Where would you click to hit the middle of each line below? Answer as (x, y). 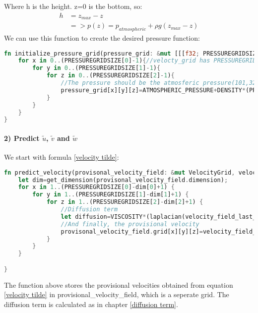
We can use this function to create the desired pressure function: (102, 37)
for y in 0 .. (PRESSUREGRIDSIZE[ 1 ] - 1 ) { (97, 68)
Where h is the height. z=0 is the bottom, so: (73, 6)
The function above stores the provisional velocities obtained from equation (119, 284)
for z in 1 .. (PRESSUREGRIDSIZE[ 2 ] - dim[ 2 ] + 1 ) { (125, 202)
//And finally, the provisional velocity (130, 224)
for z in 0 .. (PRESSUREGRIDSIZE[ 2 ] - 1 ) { (110, 76)
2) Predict (22, 138)
